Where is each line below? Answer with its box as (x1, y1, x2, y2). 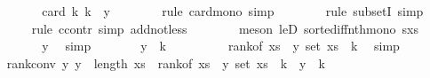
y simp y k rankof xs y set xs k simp (42, 36, 400, 55)
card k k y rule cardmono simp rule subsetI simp (42, 2, 424, 19)
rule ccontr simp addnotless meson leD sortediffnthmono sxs (31, 19, 418, 37)
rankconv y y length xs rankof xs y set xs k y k (6, 53, 325, 72)
